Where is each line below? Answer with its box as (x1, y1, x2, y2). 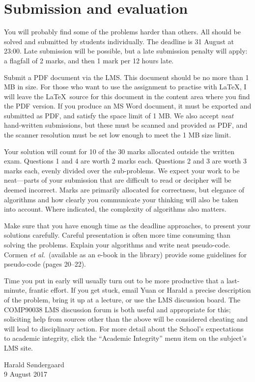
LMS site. (4, 342, 33, 353)
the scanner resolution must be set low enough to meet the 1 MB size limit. (4, 130, 231, 140)
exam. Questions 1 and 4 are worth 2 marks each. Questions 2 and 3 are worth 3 (4, 156, 247, 166)
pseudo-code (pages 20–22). (4, 259, 86, 269)
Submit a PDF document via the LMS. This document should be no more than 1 (4, 72, 249, 82)
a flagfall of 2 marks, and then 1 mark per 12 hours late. (4, 55, 174, 65)
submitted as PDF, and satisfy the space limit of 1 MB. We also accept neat (4, 110, 234, 120)
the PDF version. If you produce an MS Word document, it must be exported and (4, 101, 252, 111)
